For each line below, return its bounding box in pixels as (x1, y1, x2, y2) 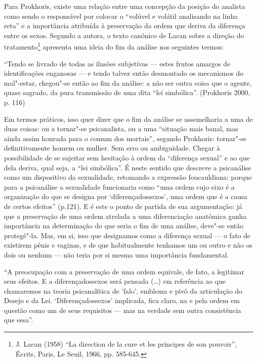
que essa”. (4, 314, 33, 325)
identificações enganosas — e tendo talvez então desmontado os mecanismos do (4, 68, 244, 78)
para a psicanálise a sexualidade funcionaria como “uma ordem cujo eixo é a (4, 181, 235, 192)
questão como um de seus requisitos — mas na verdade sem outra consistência (4, 305, 241, 315)
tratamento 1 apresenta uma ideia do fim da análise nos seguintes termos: (4, 40, 224, 52)
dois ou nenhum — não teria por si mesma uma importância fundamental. (4, 249, 229, 259)
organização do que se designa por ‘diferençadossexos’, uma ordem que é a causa (4, 191, 248, 202)
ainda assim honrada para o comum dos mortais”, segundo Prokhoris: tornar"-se (4, 133, 247, 143)
